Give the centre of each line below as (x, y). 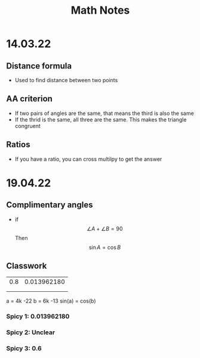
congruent (27, 126)
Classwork (27, 266)
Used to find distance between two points (66, 80)
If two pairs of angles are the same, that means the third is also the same (104, 113)
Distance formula (39, 66)
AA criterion (29, 99)
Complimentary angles (50, 205)
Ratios (18, 144)
